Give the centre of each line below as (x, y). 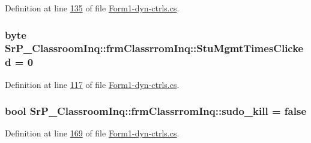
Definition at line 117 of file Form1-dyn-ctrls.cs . (92, 84)
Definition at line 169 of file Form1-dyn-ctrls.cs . (92, 133)
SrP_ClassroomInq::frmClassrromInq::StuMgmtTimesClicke (154, 48)
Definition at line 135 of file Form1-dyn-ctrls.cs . (92, 8)
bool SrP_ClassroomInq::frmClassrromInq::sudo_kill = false (156, 111)
